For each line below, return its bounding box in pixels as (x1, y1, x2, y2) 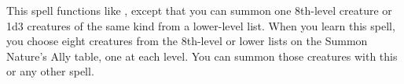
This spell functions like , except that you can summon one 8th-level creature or (6, 2, 392, 18)
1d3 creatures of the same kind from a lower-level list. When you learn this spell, (6, 17, 395, 33)
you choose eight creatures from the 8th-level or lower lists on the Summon (6, 33, 368, 49)
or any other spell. (6, 63, 94, 79)
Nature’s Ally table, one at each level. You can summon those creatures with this (6, 47, 398, 64)
